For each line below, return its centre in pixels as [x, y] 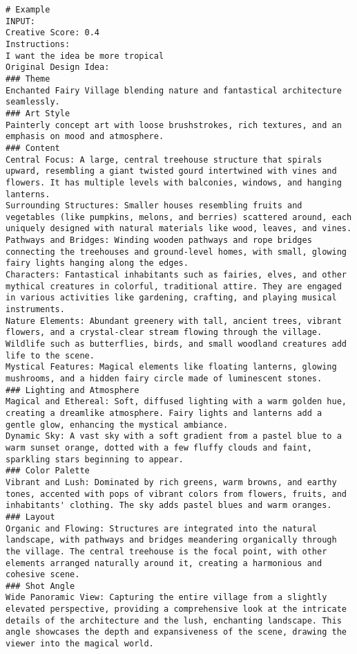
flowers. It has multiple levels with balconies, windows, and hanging [174, 182]
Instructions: [38, 44]
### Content [33, 148]
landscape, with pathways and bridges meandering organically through [171, 540]
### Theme [28, 79]
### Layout [30, 517]
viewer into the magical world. [80, 644]
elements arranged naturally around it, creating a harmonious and [164, 563]
